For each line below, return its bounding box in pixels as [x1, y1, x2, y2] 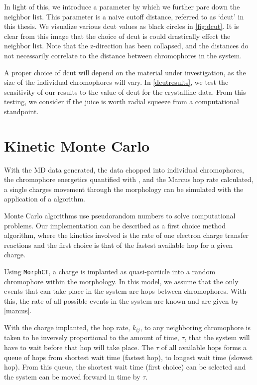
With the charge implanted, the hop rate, [4, 322, 130, 333]
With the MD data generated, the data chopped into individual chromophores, [4, 164, 244, 175]
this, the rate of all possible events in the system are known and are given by [4, 295, 239, 306]
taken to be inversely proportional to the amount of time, [4, 332, 179, 343]
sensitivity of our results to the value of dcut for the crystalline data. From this [4, 86, 246, 97]
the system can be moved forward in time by [4, 371, 140, 382]
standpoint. [4, 106, 39, 116]
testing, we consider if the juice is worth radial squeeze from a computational [4, 96, 239, 107]
